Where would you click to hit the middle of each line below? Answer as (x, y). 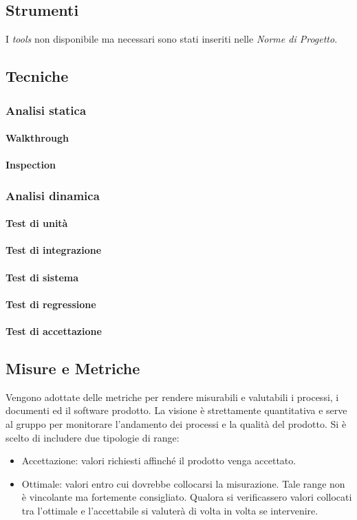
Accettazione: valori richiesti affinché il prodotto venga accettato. (159, 461)
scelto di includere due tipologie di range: (93, 437)
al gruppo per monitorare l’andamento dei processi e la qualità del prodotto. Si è (176, 423)
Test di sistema (42, 277)
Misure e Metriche (73, 368)
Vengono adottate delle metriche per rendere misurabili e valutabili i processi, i (172, 397)
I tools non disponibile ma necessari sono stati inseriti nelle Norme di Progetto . (172, 39)
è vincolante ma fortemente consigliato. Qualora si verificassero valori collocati (187, 497)
